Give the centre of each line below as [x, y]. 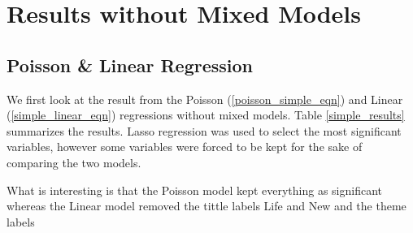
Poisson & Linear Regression [130, 65]
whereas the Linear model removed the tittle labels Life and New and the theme [206, 206]
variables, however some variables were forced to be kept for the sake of [185, 147]
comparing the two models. [74, 162]
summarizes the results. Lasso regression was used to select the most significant [204, 130]
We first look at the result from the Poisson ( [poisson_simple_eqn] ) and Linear [205, 99]
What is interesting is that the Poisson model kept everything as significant [195, 190]
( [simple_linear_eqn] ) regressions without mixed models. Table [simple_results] [206, 115]
